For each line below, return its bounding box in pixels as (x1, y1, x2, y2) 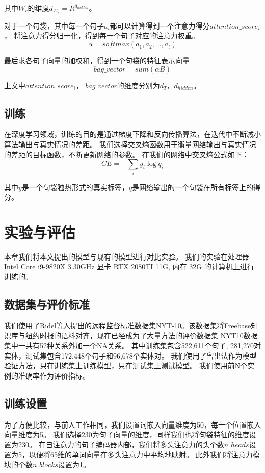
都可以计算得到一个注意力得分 (110, 20, 210, 31)
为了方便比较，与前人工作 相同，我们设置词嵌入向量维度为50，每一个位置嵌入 (4, 419, 261, 430)
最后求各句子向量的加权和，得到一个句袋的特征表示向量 (4, 55, 190, 66)
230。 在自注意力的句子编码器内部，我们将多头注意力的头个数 (18, 439, 224, 450)
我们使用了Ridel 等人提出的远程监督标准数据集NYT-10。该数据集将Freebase (4, 320, 251, 330)
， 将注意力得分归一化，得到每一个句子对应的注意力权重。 (4, 30, 199, 41)
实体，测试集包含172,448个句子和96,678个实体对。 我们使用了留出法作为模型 (4, 350, 257, 361)
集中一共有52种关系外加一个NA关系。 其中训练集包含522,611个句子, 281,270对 (4, 340, 261, 351)
